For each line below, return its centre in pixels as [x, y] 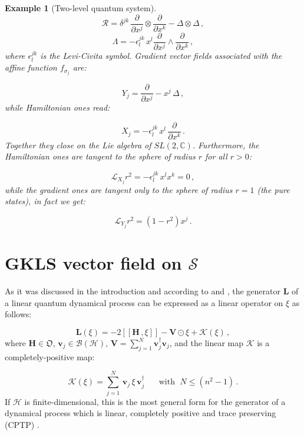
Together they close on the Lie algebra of [78, 145]
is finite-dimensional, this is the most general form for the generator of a [155, 401]
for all [216, 156]
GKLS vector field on [93, 263]
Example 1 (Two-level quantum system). [81, 8]
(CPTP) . [22, 424]
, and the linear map [206, 343]
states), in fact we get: [45, 201]
